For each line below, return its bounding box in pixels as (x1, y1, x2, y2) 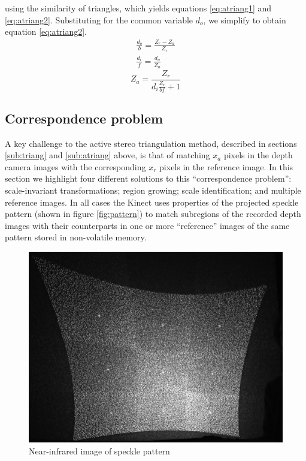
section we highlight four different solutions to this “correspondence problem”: (5, 172, 292, 185)
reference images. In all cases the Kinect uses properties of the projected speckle (5, 195, 299, 208)
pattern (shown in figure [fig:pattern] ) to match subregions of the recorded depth (5, 207, 301, 220)
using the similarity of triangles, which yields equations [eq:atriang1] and (5, 2, 272, 14)
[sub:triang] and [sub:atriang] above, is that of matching (5, 149, 210, 161)
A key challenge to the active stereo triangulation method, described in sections (5, 137, 297, 149)
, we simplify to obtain (203, 13, 286, 26)
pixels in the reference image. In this (159, 160, 293, 173)
